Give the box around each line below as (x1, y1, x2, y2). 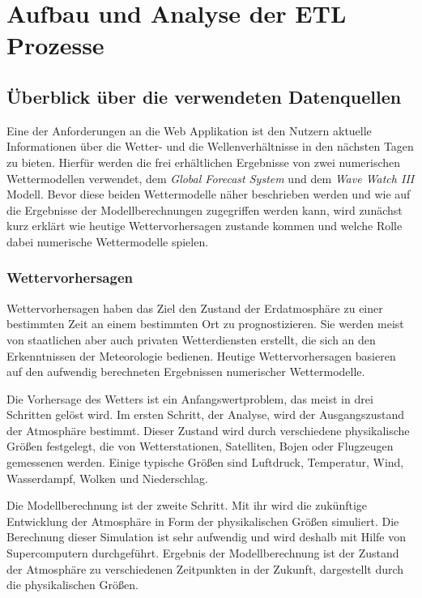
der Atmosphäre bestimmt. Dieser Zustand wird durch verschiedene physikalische (6, 421, 410, 438)
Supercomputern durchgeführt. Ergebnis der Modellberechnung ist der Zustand (6, 545, 399, 562)
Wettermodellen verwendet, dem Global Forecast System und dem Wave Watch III (6, 169, 415, 186)
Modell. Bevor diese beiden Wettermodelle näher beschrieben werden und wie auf (6, 186, 411, 203)
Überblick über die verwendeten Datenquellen (6, 83, 402, 109)
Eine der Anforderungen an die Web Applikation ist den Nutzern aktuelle (6, 122, 372, 139)
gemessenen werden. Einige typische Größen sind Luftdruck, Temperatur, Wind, (6, 454, 404, 471)
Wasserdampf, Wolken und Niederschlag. (6, 469, 208, 486)
